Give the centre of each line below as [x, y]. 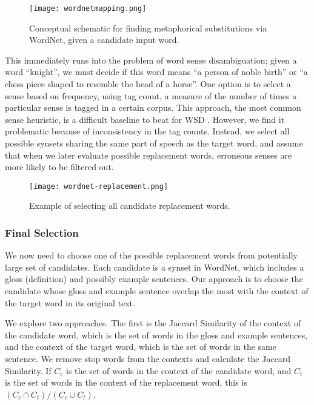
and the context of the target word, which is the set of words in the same [141, 347]
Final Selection [42, 232]
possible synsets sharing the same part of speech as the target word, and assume [154, 143]
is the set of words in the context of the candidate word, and [179, 370]
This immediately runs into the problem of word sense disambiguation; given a [151, 60]
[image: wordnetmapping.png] [88, 8]
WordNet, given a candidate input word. [104, 40]
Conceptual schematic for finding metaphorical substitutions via [148, 28]
